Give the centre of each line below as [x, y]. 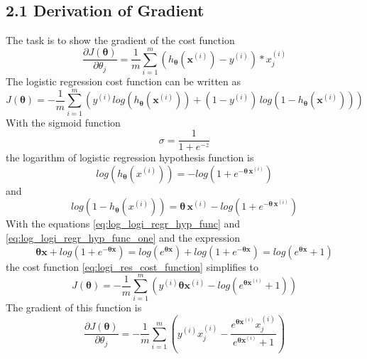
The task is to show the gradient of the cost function [120, 40]
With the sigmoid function [63, 122]
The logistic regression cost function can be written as [124, 81]
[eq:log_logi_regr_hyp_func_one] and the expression [123, 238]
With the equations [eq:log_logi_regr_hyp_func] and [123, 224]
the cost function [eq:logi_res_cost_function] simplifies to [132, 266]
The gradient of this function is [74, 307]
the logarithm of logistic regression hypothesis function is [130, 157]
